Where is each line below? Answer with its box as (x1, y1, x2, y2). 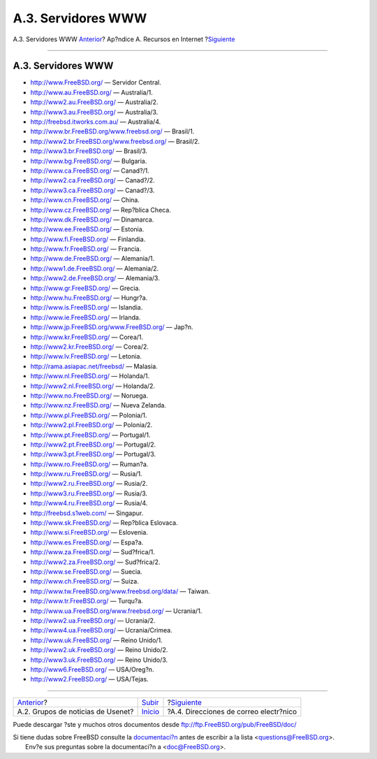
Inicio (141, 707, 160, 716)
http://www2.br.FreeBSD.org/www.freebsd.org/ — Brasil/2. (30, 137, 200, 145)
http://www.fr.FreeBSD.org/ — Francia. (30, 245, 142, 253)
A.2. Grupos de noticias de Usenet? (17, 707, 134, 716)
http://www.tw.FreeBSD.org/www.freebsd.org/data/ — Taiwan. (30, 587, 210, 595)
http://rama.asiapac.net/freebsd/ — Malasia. (30, 362, 158, 370)
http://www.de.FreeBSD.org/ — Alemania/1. (30, 254, 155, 263)
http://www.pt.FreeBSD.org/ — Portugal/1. (30, 431, 151, 439)
